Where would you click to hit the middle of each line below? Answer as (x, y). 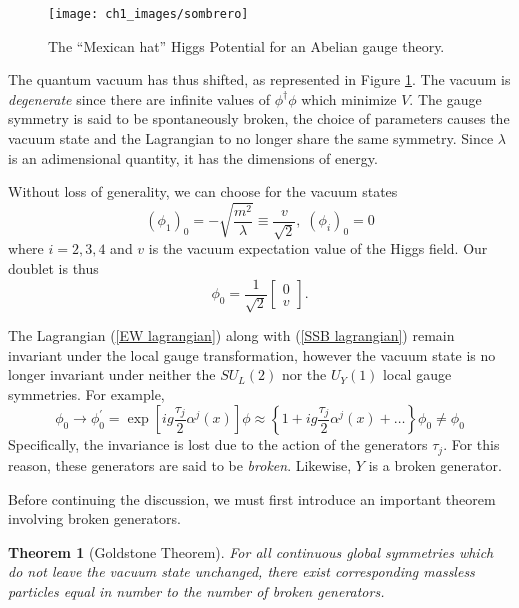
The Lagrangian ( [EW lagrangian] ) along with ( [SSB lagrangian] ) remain (231, 335)
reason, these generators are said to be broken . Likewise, (180, 464)
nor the (304, 374)
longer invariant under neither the (112, 374)
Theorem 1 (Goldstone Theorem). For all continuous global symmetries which (251, 551)
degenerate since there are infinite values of (139, 98)
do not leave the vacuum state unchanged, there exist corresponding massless (241, 571)
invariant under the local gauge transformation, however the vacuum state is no (252, 354)
